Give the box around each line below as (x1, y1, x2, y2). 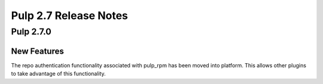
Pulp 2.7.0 (11, 26, 52, 37)
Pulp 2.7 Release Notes (11, 9, 129, 22)
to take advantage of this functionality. (11, 70, 106, 77)
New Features (11, 46, 64, 56)
